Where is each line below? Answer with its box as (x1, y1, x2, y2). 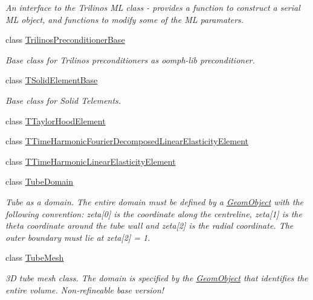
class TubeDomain (5, 175, 73, 188)
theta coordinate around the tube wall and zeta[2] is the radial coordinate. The (5, 219, 294, 232)
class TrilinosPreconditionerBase (5, 33, 125, 46)
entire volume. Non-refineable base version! (5, 283, 164, 296)
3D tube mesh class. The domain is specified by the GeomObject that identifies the (5, 271, 308, 284)
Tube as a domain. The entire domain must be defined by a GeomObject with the (5, 195, 304, 208)
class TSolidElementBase (5, 74, 98, 86)
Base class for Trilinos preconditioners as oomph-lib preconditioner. (5, 53, 255, 66)
